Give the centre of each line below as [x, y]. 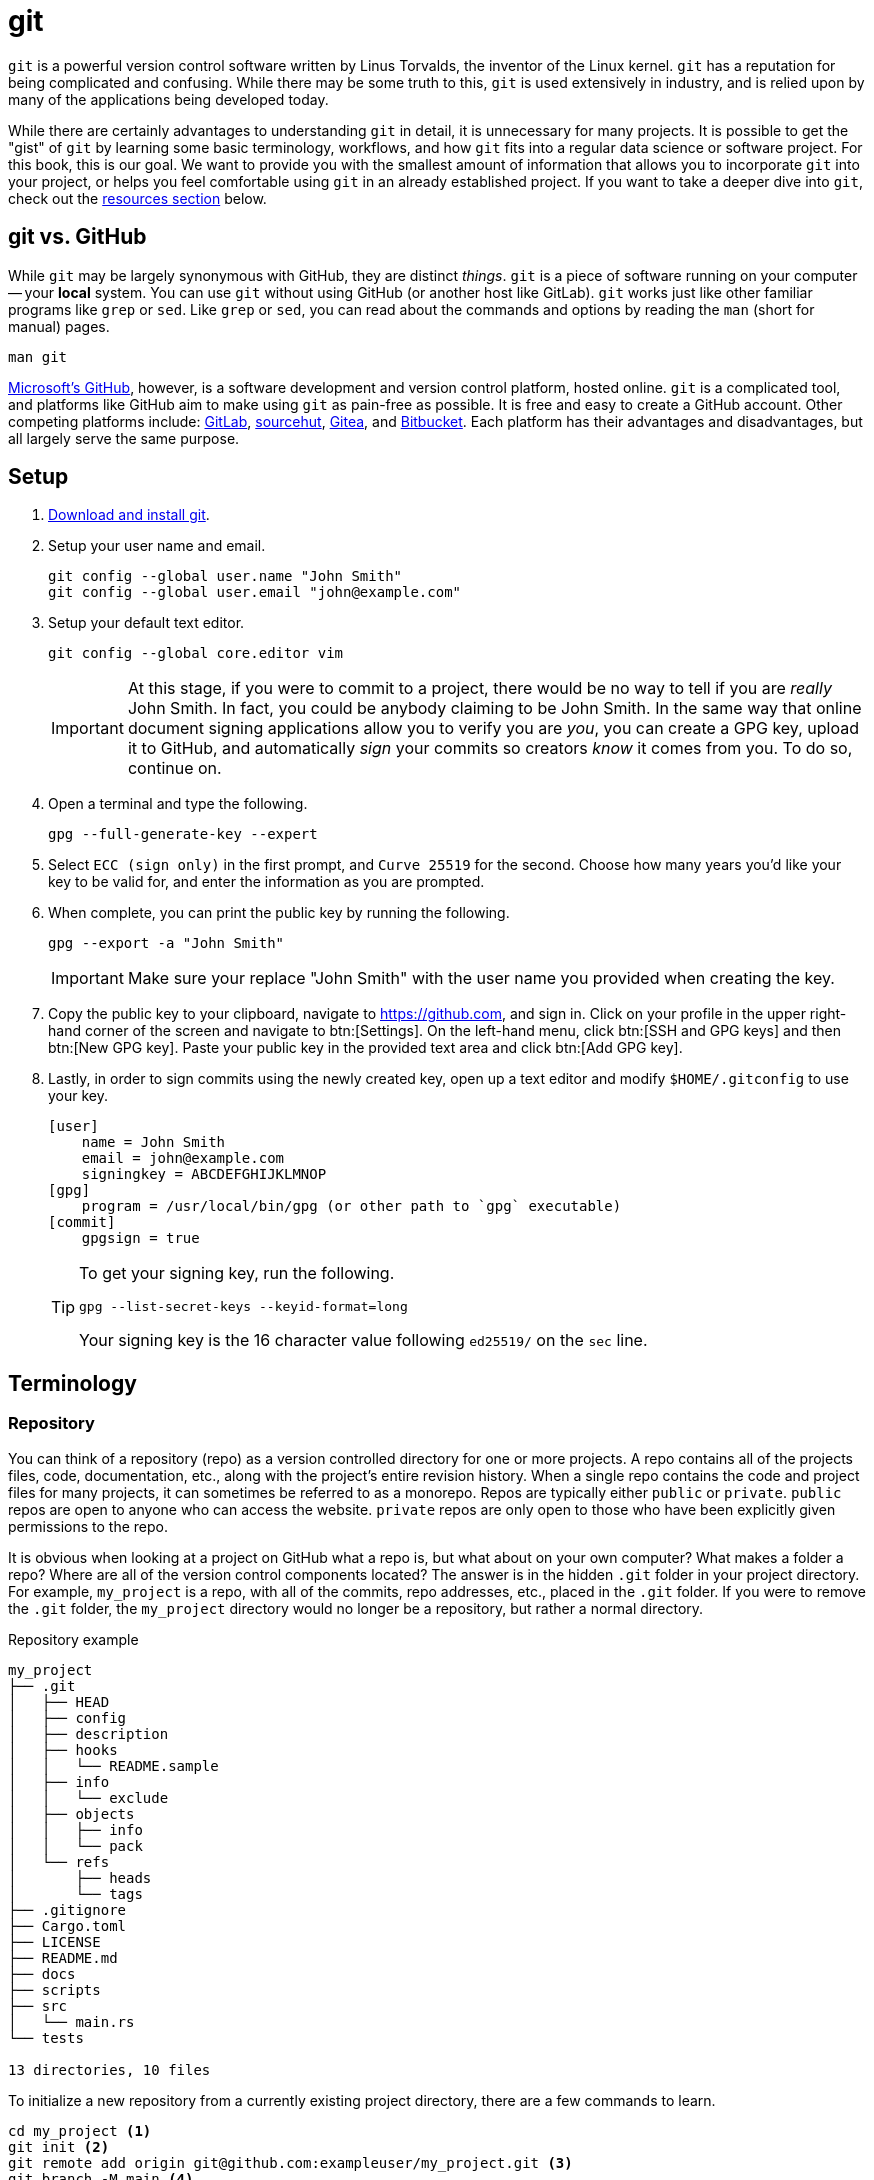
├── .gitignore [67, 1909]
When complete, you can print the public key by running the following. [279, 913]
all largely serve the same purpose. [124, 438]
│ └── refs [59, 1861]
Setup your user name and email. [157, 546]
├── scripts [54, 1989]
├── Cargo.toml [67, 1925]
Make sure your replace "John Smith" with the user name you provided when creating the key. [481, 978]
